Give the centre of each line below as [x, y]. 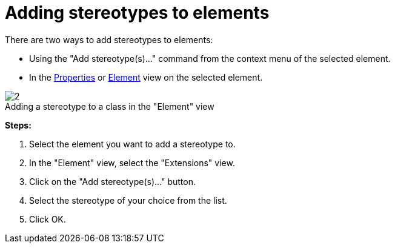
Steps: [18, 125]
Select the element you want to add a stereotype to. [132, 144]
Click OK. [48, 219]
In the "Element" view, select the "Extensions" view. [132, 163]
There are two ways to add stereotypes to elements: [109, 39]
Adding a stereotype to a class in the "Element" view [110, 106]
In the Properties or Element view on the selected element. [146, 77]
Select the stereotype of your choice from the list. [128, 200]
